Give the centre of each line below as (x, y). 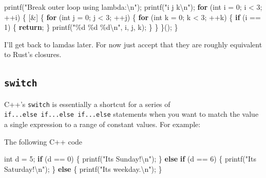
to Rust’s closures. (33, 54)
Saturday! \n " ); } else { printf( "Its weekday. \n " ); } (83, 168)
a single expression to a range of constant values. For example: (102, 124)
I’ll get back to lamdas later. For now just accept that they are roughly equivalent (133, 44)
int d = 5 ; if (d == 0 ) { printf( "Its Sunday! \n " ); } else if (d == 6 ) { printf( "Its (130, 159)
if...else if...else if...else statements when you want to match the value (131, 114)
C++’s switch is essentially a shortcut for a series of (87, 104)
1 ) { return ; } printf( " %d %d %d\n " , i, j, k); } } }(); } (91, 27)
